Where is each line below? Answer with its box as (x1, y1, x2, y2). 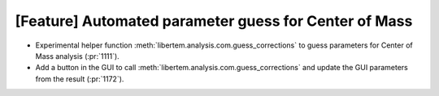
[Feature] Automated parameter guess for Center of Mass (15, 12, 413, 30)
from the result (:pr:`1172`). (35, 73, 124, 84)
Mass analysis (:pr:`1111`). (35, 51, 120, 61)
